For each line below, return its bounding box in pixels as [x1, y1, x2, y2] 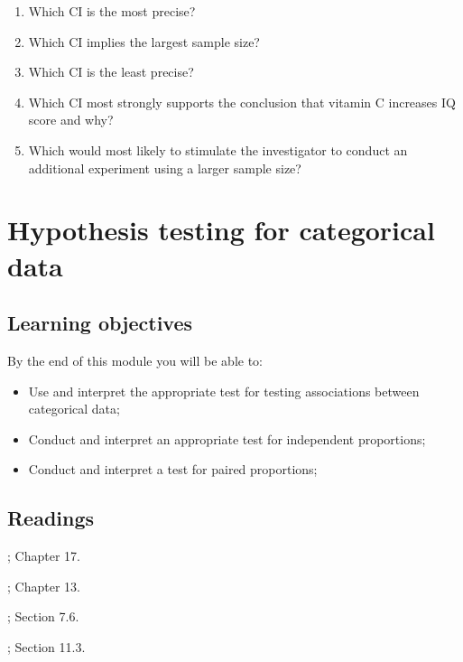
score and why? [28, 110, 114, 129]
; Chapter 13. [7, 576, 80, 595]
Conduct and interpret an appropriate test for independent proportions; [28, 429, 426, 448]
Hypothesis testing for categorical [7, 211, 435, 248]
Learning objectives [7, 309, 193, 337]
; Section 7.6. [7, 607, 79, 626]
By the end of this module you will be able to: [7, 350, 263, 369]
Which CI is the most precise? [28, 2, 196, 20]
